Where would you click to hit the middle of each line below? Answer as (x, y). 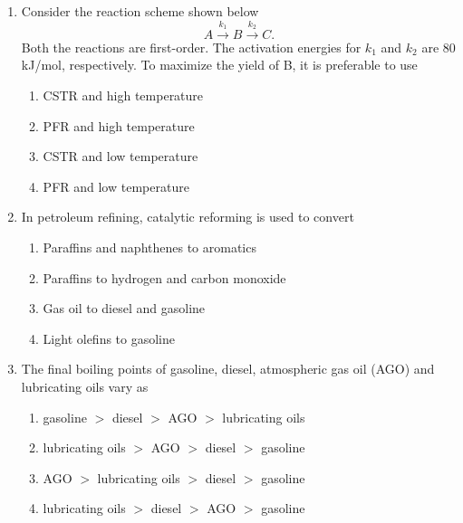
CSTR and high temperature (123, 95)
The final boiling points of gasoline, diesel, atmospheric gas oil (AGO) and (228, 369)
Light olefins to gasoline (109, 338)
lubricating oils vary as (85, 386)
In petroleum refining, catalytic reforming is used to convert (188, 217)
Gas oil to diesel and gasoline (124, 308)
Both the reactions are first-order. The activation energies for (191, 47)
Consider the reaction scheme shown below (140, 11)
